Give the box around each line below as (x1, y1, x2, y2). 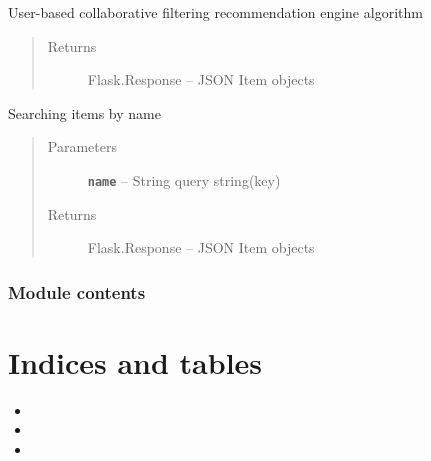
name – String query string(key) (87, 169, 281, 190)
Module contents (8, 279, 146, 304)
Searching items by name (8, 102, 161, 123)
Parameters (47, 136, 117, 157)
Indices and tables (8, 341, 263, 382)
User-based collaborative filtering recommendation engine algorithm (8, 2, 423, 22)
